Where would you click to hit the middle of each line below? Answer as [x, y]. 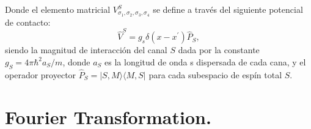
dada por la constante [219, 50]
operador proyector [41, 74]
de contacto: [28, 22]
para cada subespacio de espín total [215, 74]
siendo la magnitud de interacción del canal [86, 50]
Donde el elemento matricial [58, 9]
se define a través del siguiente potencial [228, 9]
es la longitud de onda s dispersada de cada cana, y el [205, 61]
